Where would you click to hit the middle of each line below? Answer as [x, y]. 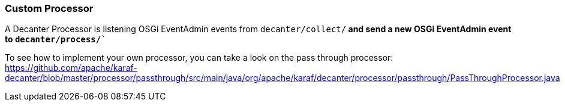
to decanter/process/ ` [55, 39]
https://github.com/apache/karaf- [71, 68]
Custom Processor [49, 8]
